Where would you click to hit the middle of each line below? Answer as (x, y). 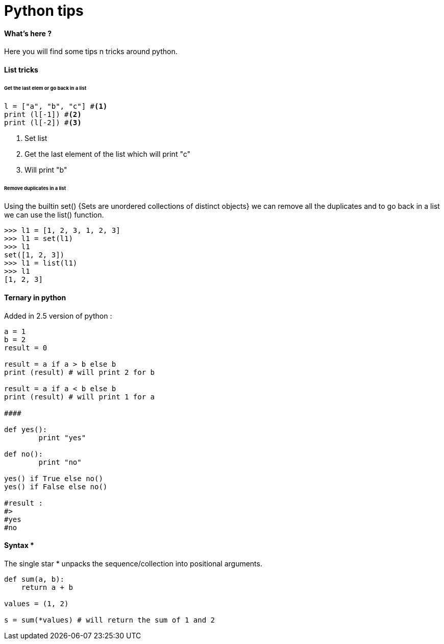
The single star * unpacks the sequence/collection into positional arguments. (133, 563)
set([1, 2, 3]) (34, 255)
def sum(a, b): (34, 579)
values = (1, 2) (36, 603)
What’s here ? (28, 33)
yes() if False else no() (56, 486)
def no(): (23, 454)
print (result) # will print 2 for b (80, 372)
